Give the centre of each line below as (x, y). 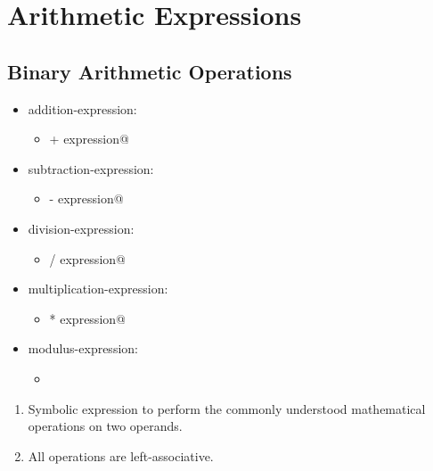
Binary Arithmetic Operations (150, 71)
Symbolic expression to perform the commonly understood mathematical (227, 408)
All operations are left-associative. (121, 455)
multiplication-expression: (98, 289)
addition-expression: (82, 108)
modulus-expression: (83, 348)
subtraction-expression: (91, 168)
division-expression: (81, 228)
